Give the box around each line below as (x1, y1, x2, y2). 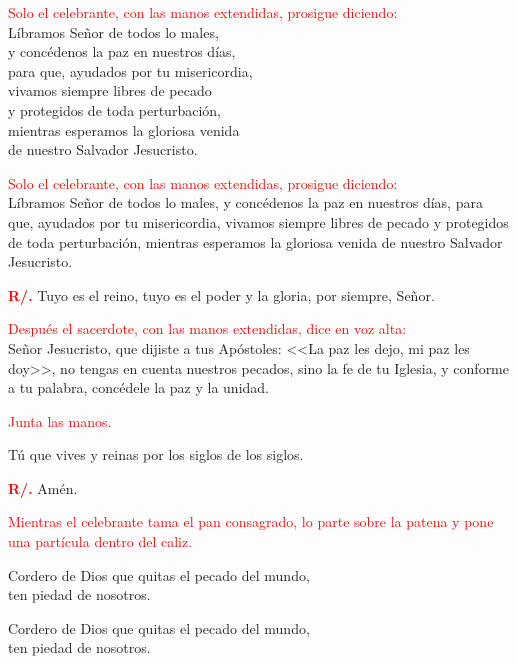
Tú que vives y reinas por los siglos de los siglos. (8, 444, 304, 465)
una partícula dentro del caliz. (8, 531, 193, 552)
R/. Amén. (8, 477, 78, 498)
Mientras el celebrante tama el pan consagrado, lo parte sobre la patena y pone (8, 511, 494, 532)
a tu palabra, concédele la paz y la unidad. (8, 377, 270, 398)
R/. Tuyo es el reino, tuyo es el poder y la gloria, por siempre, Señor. (8, 284, 435, 305)
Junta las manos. (8, 410, 112, 431)
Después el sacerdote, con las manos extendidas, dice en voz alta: (8, 318, 407, 339)
